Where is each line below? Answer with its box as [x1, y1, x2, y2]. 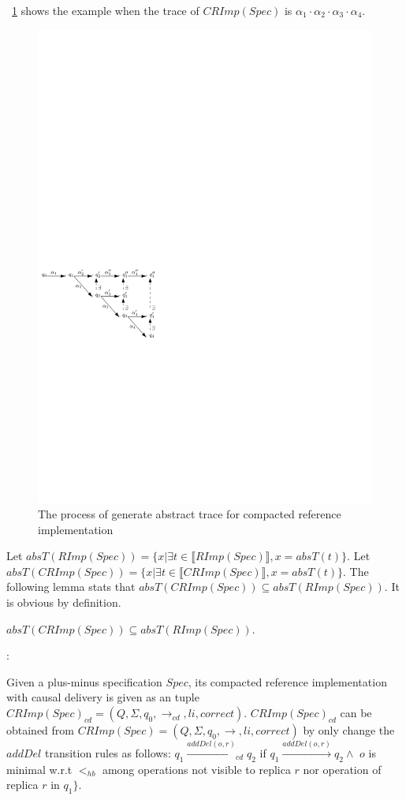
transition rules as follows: [44, 744, 171, 761]
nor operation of [303, 761, 382, 777]
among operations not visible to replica [102, 761, 291, 777]
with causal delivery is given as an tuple [6, 689, 199, 705]
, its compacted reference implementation [188, 673, 387, 690]
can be [340, 705, 372, 721]
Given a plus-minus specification [6, 673, 162, 690]
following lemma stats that [6, 578, 136, 595]
